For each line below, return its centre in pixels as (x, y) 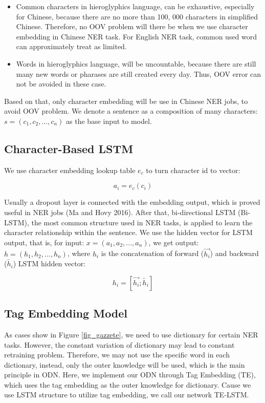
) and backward (234, 253)
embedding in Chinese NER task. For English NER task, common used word (137, 36)
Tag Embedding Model (66, 313)
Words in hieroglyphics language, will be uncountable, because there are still (136, 63)
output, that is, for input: (44, 242)
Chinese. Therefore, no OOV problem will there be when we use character (132, 26)
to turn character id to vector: (193, 170)
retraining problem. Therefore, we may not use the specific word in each (117, 355)
